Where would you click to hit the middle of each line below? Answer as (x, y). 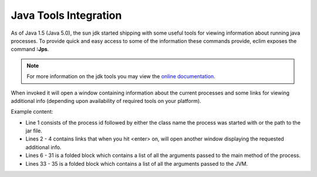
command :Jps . (30, 49)
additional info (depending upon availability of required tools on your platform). (106, 101)
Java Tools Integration (66, 15)
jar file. (34, 131)
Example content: (32, 112)
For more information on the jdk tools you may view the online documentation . (121, 76)
